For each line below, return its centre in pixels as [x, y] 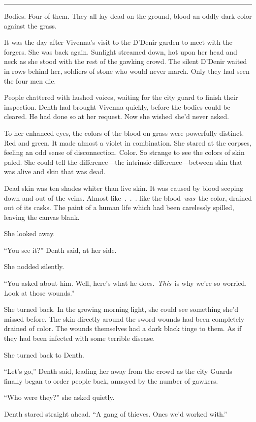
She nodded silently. [34, 266]
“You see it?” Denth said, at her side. [60, 250]
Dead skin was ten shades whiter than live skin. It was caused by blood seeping [124, 188]
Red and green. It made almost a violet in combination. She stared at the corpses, [128, 142]
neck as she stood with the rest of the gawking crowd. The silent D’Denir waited [126, 61]
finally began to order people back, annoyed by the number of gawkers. [111, 380]
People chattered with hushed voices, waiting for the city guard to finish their [121, 97]
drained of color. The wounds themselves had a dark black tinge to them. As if [123, 328]
